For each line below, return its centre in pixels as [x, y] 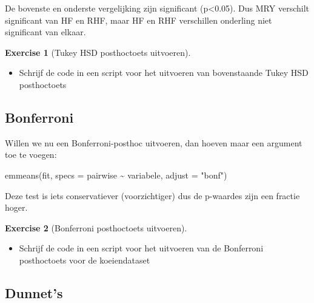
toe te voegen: [31, 155]
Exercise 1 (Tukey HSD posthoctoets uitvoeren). [98, 52]
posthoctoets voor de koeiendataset [85, 260]
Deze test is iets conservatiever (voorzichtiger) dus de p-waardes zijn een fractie [152, 195]
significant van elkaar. [45, 32]
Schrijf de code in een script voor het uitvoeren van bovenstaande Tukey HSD [164, 73]
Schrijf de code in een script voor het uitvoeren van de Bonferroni [141, 248]
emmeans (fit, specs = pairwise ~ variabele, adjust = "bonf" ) [116, 175]
